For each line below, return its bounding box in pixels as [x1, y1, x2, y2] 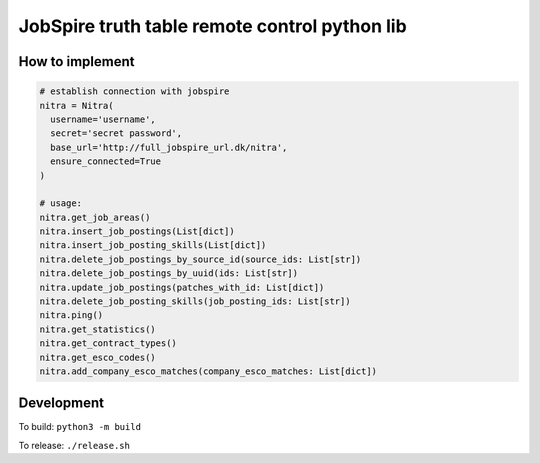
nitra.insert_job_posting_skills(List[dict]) [39, 240, 267, 251]
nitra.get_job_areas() [39, 211, 151, 223]
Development [18, 395, 105, 412]
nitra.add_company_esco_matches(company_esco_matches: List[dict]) [39, 365, 378, 377]
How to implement [18, 53, 135, 70]
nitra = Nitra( [39, 100, 114, 111]
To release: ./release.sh [18, 439, 130, 451]
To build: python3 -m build [18, 421, 142, 433]
